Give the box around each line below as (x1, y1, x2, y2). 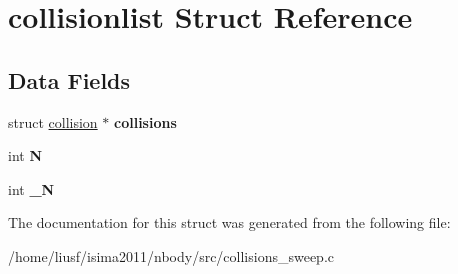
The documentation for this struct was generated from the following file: (8, 212, 451, 233)
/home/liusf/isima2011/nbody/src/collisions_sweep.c (8, 245, 335, 266)
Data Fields (8, 64, 131, 95)
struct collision (8, 111, 98, 132)
